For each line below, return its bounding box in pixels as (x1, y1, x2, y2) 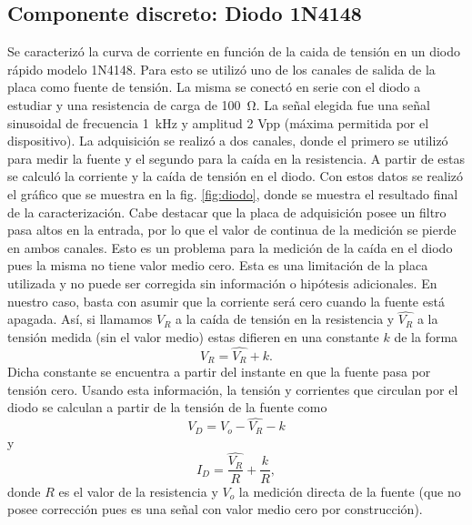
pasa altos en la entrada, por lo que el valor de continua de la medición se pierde (7, 220, 457, 239)
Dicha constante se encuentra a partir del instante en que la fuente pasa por (7, 362, 431, 381)
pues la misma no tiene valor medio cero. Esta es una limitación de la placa (7, 256, 428, 275)
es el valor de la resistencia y (58, 481, 218, 500)
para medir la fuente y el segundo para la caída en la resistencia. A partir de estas (7, 148, 466, 167)
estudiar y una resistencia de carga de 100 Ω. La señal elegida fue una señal (7, 95, 430, 114)
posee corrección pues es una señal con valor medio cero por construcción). (7, 500, 423, 519)
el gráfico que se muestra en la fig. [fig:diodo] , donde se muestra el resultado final (7, 184, 458, 203)
